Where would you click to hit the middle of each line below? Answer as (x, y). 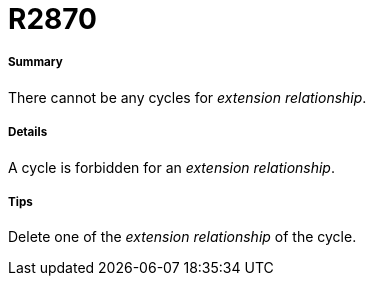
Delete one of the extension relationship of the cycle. (182, 237)
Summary (35, 62)
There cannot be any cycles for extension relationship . (187, 97)
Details (28, 132)
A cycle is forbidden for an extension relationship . (171, 167)
